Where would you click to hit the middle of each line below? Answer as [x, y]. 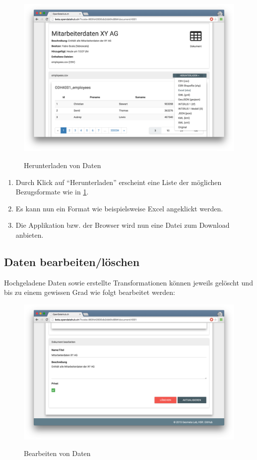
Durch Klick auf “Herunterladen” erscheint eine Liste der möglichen [119, 182]
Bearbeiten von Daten [57, 453]
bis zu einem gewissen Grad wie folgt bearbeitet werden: [90, 292]
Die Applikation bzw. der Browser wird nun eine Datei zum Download [123, 225]
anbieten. [30, 235]
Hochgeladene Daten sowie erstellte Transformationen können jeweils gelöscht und [128, 282]
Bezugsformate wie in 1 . [52, 192]
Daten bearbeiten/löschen [72, 262]
